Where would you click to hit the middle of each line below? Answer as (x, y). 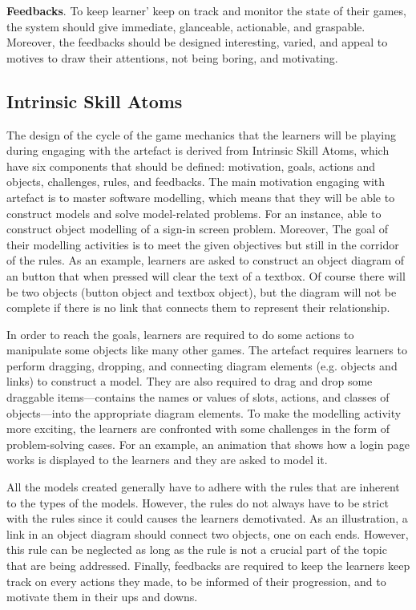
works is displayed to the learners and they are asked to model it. (167, 460)
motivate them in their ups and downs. (102, 597)
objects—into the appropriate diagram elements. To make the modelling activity (204, 412)
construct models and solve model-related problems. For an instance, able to (194, 213)
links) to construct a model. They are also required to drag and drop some (190, 381)
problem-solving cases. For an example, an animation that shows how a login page (208, 444)
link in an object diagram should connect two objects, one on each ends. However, (208, 533)
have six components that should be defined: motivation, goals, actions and (191, 166)
